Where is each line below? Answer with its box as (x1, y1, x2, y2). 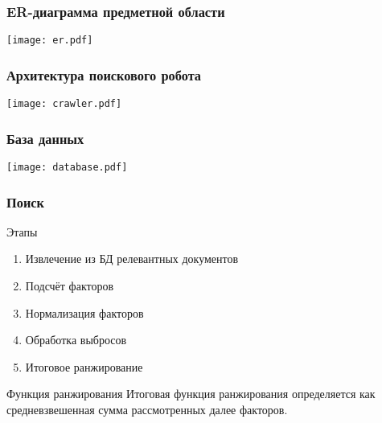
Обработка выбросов (25, 331, 127, 348)
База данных (6, 128, 84, 148)
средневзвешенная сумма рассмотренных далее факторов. (6, 401, 288, 417)
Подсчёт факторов (25, 277, 114, 294)
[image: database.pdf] (6, 161, 128, 173)
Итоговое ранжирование (25, 358, 143, 375)
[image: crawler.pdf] (6, 98, 122, 110)
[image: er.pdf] (6, 35, 93, 47)
